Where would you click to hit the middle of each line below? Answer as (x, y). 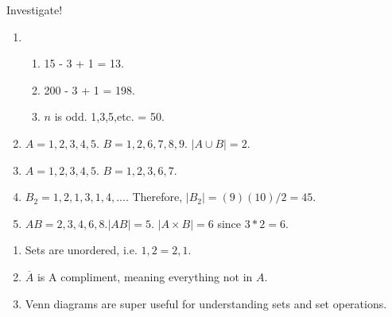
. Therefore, (154, 197)
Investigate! (35, 10)
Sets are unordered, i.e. (81, 250)
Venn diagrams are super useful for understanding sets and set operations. (206, 303)
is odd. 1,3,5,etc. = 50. (109, 116)
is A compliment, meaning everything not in (145, 276)
